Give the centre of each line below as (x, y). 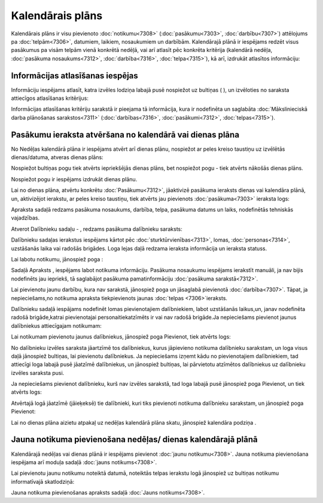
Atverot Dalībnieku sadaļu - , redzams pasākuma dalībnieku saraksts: (97, 229)
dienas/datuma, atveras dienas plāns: (57, 157)
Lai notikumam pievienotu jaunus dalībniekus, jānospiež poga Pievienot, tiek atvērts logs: (121, 337)
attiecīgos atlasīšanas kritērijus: (50, 98)
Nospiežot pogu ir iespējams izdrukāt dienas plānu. (74, 179)
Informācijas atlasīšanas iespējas (75, 76)
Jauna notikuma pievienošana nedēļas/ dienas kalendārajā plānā (135, 440)
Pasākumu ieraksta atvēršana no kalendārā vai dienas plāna (125, 135)
